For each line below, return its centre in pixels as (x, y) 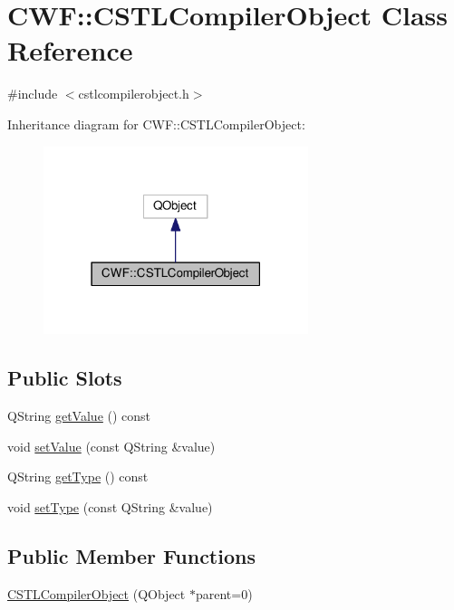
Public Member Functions (131, 555)
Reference (70, 50)
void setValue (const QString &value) (111, 446)
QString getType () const (78, 477)
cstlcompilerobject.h (134, 94)
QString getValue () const (79, 415)
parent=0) (224, 593)
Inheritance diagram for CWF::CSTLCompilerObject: (156, 124)
